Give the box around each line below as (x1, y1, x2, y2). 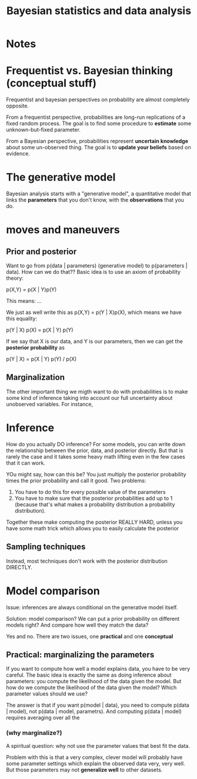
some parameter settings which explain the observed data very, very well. (6, 760, 185, 767)
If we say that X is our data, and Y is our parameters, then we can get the (6, 338, 183, 345)
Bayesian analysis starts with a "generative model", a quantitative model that (6, 190, 191, 198)
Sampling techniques (6, 542, 86, 552)
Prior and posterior (6, 246, 77, 256)
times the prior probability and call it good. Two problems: (6, 477, 146, 484)
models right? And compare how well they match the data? (6, 621, 149, 628)
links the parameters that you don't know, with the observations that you (6, 196, 184, 203)
